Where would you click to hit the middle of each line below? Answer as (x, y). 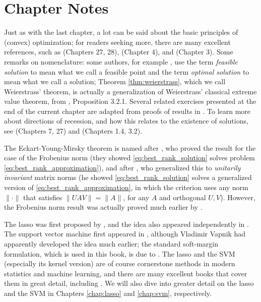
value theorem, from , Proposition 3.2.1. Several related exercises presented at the (130, 101)
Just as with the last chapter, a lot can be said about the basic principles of (121, 32)
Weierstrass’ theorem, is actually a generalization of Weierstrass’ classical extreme (130, 91)
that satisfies (43, 197)
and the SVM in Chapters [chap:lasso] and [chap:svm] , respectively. (108, 293)
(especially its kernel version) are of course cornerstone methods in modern (120, 263)
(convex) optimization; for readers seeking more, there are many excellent (117, 42)
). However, (238, 197)
